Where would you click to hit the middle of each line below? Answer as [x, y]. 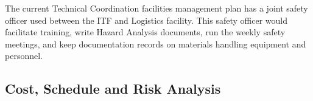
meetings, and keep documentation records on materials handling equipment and [156, 44]
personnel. [24, 56]
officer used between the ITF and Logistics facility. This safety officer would [146, 20]
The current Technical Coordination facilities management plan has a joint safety [156, 8]
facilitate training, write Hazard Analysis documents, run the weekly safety [145, 32]
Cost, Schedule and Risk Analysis [113, 89]
